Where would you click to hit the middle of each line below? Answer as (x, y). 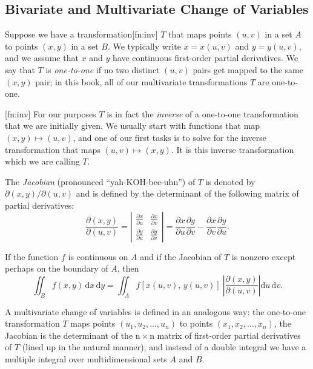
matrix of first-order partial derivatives (229, 335)
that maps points (200, 34)
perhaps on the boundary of (57, 268)
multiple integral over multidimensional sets (86, 358)
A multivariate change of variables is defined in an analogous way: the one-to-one (155, 311)
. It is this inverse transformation (232, 149)
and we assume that (42, 58)
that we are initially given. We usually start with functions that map (133, 126)
